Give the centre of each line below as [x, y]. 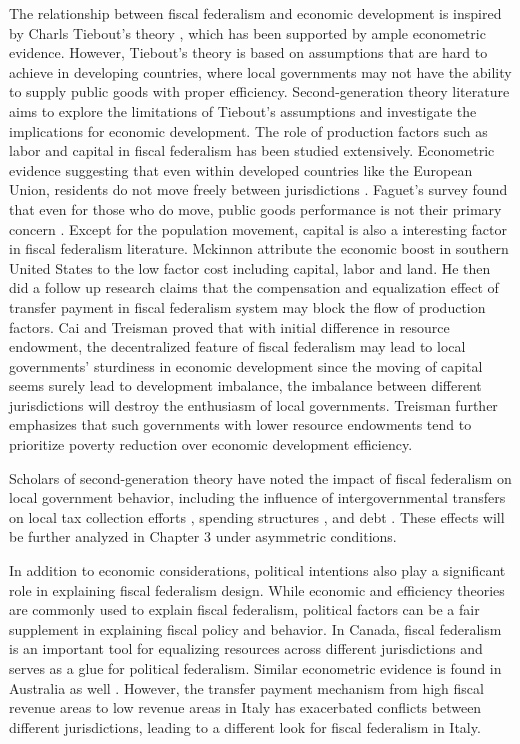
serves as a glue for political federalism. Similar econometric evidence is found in [255, 668]
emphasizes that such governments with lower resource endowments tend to [240, 424]
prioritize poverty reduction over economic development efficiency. [211, 444]
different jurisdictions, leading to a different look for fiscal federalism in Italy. [245, 726]
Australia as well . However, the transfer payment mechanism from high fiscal [246, 687]
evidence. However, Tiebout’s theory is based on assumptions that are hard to [248, 52]
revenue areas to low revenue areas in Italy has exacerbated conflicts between [245, 707]
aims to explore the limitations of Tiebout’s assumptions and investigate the [243, 110]
